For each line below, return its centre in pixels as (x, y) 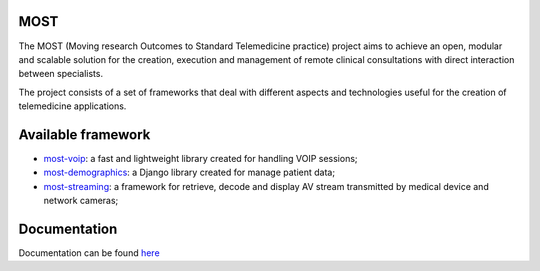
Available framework (84, 134)
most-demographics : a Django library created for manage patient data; (189, 172)
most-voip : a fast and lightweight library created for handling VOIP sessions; (201, 158)
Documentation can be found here (89, 253)
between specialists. (61, 74)
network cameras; (81, 201)
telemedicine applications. (72, 106)
